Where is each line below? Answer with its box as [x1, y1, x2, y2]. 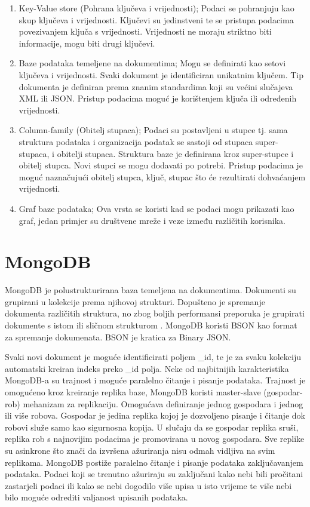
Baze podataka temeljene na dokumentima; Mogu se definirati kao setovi [19, 57, 286, 69]
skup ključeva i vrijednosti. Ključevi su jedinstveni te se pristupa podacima [19, 13, 294, 26]
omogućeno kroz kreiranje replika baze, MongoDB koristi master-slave [5, 385, 261, 398]
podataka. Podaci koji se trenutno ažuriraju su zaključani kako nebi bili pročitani [5, 468, 303, 480]
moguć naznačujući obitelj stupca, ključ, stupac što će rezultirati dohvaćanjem [19, 170, 306, 183]
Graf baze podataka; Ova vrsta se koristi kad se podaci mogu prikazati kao [19, 202, 294, 214]
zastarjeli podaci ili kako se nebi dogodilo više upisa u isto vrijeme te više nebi [5, 479, 292, 491]
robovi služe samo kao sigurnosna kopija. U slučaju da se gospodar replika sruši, [5, 420, 299, 433]
